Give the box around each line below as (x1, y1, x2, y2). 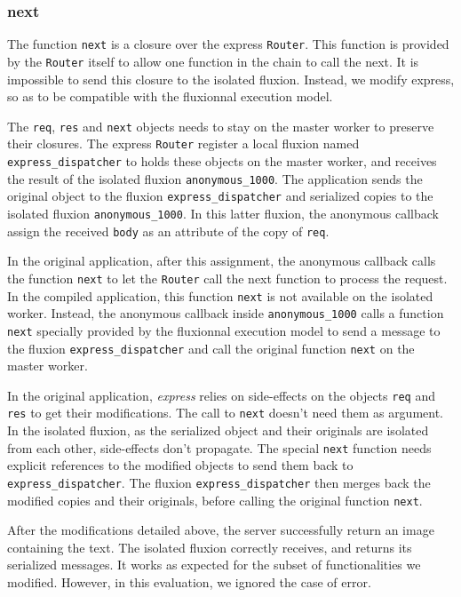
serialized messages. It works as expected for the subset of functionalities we (7, 555, 421, 574)
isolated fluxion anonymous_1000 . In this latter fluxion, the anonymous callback (7, 204, 439, 222)
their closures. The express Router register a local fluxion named (7, 134, 360, 153)
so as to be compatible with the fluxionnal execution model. (7, 87, 333, 106)
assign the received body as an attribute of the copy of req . (7, 221, 330, 240)
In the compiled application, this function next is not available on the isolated (7, 286, 433, 305)
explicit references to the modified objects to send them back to (7, 456, 354, 474)
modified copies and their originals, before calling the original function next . (7, 490, 423, 509)
